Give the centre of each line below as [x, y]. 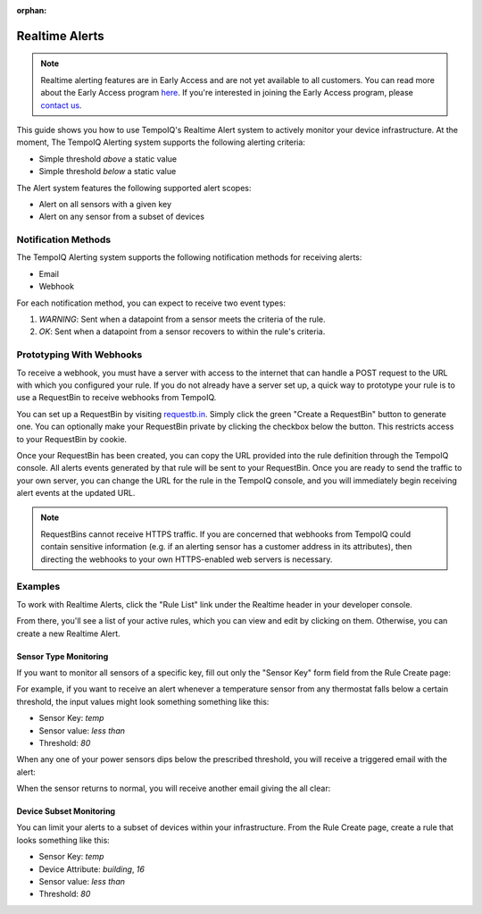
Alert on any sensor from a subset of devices [122, 217]
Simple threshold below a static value [108, 172]
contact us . [61, 105]
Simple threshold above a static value [108, 159]
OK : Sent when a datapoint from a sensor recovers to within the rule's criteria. [182, 331]
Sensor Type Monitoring [62, 656]
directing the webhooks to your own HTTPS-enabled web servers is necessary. [187, 559]
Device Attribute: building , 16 [91, 869]
